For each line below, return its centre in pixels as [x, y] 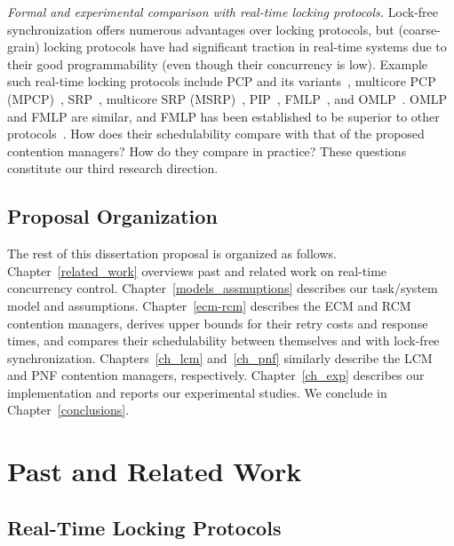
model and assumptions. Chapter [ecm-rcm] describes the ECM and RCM [209, 305]
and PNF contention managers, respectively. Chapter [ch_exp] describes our [216, 375]
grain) [24, 47]
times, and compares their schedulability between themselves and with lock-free [223, 340]
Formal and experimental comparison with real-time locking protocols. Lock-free [223, 12]
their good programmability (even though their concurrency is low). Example [218, 63]
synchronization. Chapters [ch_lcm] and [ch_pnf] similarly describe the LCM [220, 357]
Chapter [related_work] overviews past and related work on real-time [197, 270]
